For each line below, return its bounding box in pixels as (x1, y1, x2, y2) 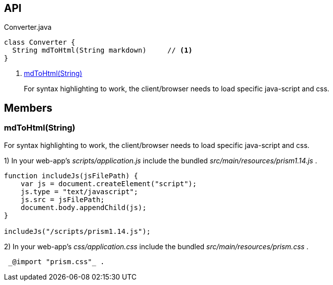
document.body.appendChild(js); (20, 203, 147, 212)
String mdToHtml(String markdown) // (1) (12, 46, 193, 55)
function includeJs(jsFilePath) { (4, 171, 138, 180)
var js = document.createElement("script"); (20, 179, 197, 188)
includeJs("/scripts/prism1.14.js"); (4, 227, 151, 235)
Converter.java (4, 23, 52, 32)
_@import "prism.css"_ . (8, 257, 105, 266)
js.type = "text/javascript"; (20, 187, 138, 196)
